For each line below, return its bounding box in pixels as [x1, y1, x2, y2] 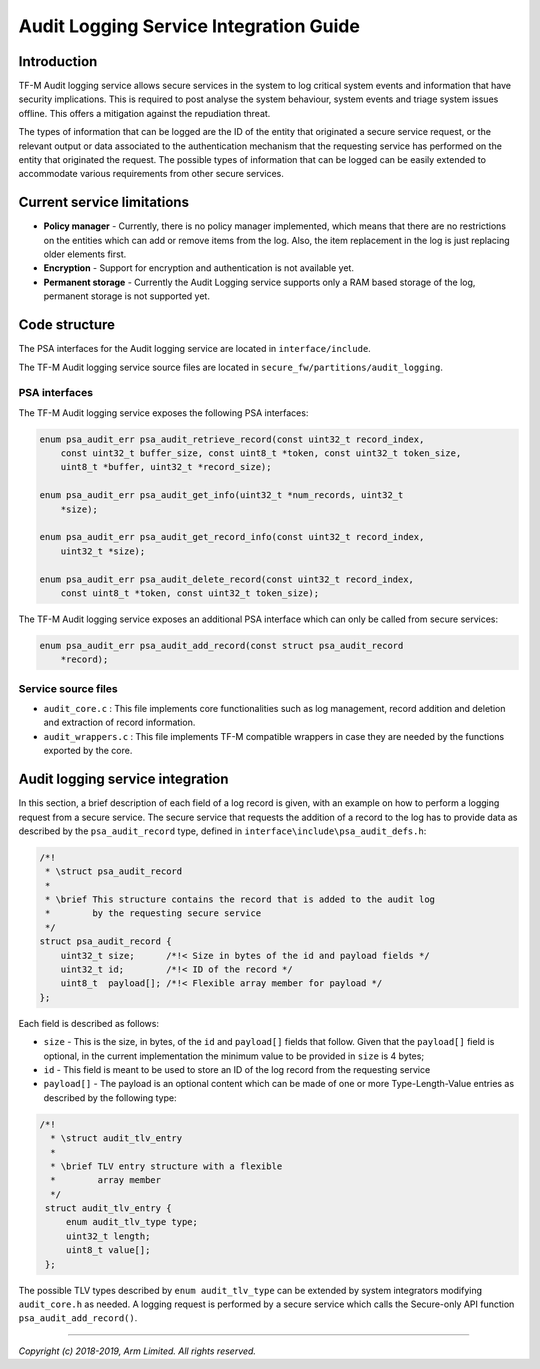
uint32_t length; [65, 1230, 151, 1242]
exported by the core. [43, 745, 133, 757]
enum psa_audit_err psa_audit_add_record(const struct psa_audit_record [39, 640, 404, 651]
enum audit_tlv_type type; [65, 1216, 199, 1228]
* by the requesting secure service [45, 908, 262, 919]
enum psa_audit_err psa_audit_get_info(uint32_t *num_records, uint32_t [39, 490, 404, 501]
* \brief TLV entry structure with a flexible [50, 1160, 283, 1172]
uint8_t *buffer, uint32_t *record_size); [60, 461, 272, 473]
